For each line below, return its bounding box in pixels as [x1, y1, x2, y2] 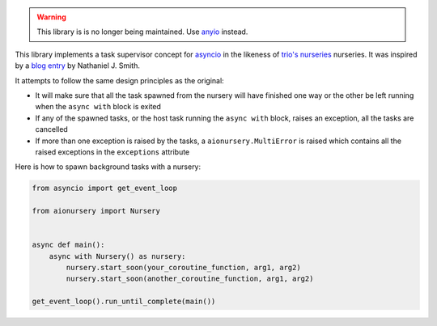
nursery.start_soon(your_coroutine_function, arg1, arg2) [66, 263, 301, 273]
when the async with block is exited [35, 102, 162, 112]
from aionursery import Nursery [32, 206, 161, 216]
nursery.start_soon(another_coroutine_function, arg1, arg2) [66, 274, 314, 283]
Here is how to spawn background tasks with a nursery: [15, 162, 202, 171]
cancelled [35, 125, 68, 134]
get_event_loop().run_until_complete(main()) [32, 297, 216, 307]
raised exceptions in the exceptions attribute [35, 146, 190, 157]
